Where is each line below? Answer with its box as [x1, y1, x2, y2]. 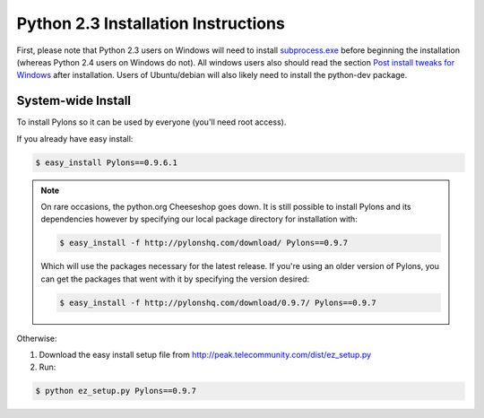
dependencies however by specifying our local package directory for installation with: [40, 213, 358, 224]
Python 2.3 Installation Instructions [16, 13, 286, 33]
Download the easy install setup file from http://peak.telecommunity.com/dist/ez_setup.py [39, 350, 372, 361]
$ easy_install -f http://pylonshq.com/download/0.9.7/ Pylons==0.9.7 [59, 297, 376, 308]
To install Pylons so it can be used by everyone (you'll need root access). [16, 117, 287, 127]
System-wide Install [16, 93, 132, 109]
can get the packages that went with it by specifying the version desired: [40, 274, 310, 284]
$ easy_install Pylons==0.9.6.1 [35, 157, 178, 168]
